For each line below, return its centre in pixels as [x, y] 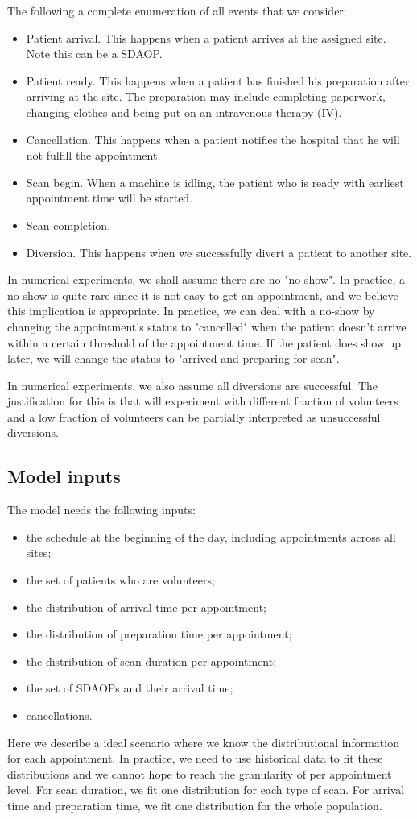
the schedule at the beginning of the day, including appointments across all [211, 536]
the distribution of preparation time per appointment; [159, 634]
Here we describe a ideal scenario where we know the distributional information [203, 742]
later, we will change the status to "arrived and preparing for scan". [173, 358]
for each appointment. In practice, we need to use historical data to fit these [195, 758]
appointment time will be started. [109, 198]
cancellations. [59, 715]
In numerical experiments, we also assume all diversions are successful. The [193, 385]
